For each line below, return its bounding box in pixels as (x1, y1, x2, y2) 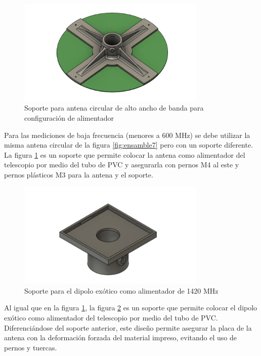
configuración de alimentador (24, 112, 114, 123)
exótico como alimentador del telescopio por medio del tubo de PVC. (4, 312, 218, 323)
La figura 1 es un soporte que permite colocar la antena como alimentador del (4, 149, 245, 160)
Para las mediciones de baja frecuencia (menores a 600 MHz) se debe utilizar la (4, 129, 250, 140)
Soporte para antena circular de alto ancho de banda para (24, 102, 204, 113)
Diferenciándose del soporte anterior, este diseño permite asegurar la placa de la (4, 322, 252, 333)
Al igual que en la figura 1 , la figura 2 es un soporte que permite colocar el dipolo (4, 302, 257, 313)
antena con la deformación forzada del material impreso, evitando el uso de (4, 332, 237, 343)
